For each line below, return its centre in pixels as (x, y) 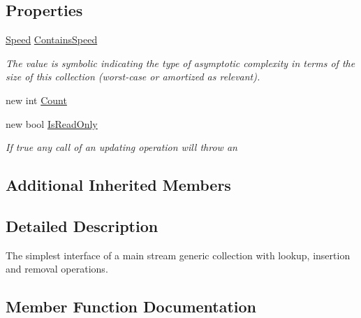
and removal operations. (57, 269)
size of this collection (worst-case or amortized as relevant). (133, 77)
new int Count (36, 100)
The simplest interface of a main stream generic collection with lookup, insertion (178, 255)
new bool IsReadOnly (52, 123)
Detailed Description (82, 225)
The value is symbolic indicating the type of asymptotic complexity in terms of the (180, 63)
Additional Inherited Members (118, 185)
